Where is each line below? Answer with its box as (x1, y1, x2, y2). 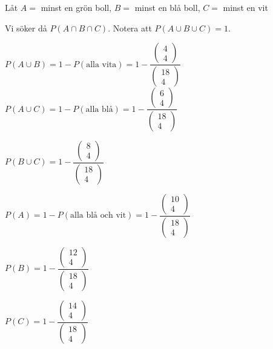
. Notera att (108, 21, 152, 34)
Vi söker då (5, 21, 47, 34)
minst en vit (223, 1, 268, 13)
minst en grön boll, (41, 1, 112, 13)
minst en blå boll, (134, 1, 200, 13)
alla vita (86, 60, 117, 69)
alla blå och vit (70, 211, 127, 220)
